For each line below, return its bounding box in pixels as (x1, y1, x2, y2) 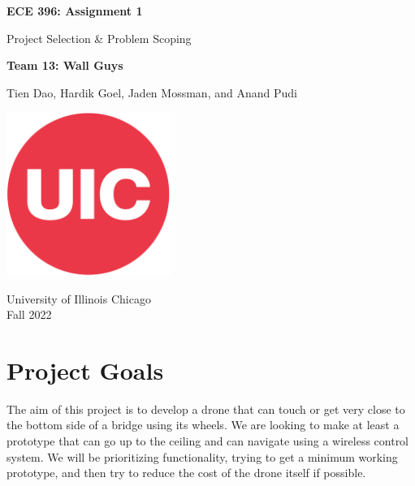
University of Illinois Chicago (6, 290, 151, 307)
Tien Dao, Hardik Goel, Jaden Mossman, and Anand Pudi (6, 84, 297, 101)
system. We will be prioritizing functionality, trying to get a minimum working (6, 448, 398, 465)
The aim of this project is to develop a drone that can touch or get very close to (6, 400, 405, 417)
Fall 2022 (6, 306, 52, 323)
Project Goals (6, 353, 164, 386)
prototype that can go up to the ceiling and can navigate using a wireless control (6, 432, 409, 449)
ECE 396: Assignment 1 (6, 2, 143, 19)
